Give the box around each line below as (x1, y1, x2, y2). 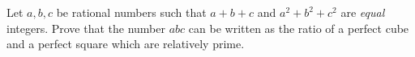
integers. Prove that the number (6, 19, 165, 36)
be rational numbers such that (56, 4, 207, 20)
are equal (340, 4, 385, 20)
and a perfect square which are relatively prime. (6, 35, 245, 52)
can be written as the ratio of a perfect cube (188, 19, 409, 36)
